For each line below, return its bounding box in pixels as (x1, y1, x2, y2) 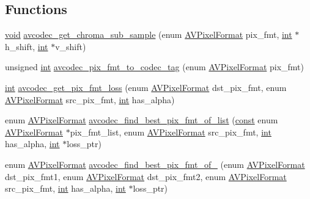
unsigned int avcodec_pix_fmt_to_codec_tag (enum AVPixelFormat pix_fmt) (5, 60, 304, 73)
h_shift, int (5, 40, 48, 52)
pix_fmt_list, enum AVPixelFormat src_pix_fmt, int (70, 125, 271, 138)
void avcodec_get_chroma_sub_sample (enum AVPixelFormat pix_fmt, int (5, 28, 292, 41)
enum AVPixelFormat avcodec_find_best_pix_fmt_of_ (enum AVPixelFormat (5, 157, 305, 170)
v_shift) (55, 40, 86, 52)
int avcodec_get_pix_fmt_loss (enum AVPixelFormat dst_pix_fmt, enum (5, 81, 287, 93)
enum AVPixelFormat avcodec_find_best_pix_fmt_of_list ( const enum (5, 114, 278, 126)
